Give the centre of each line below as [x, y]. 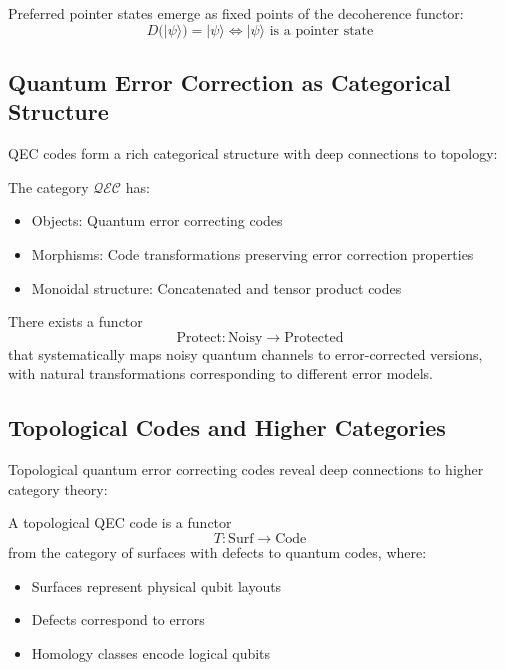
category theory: [58, 488]
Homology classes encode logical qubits [151, 652]
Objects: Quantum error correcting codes [157, 220]
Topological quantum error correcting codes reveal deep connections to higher [246, 469]
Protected [314, 337]
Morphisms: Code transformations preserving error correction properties [252, 253]
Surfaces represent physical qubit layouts [156, 585]
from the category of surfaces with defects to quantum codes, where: [217, 551]
